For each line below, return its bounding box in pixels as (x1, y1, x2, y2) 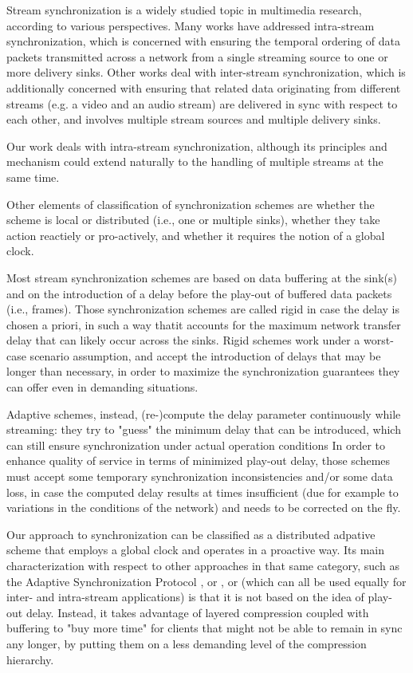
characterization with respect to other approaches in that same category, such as (6, 557, 399, 573)
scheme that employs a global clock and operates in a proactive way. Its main (6, 541, 384, 558)
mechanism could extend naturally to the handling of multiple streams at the (6, 153, 383, 170)
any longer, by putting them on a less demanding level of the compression (6, 635, 367, 651)
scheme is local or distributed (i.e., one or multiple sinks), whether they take (6, 211, 380, 228)
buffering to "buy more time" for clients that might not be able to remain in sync (6, 620, 403, 636)
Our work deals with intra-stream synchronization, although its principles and (6, 137, 387, 154)
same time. (6, 168, 60, 185)
